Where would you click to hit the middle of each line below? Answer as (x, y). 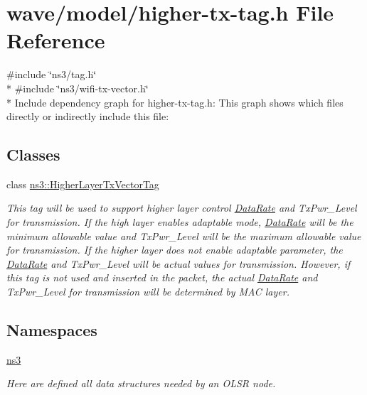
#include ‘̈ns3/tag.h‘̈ (52, 74)
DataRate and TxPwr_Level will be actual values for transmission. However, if (179, 263)
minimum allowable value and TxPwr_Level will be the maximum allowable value (184, 236)
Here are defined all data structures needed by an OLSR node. (141, 383)
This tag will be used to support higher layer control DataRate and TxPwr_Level (182, 208)
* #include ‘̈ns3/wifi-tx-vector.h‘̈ (78, 88)
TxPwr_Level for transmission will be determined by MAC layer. (148, 292)
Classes (33, 155)
